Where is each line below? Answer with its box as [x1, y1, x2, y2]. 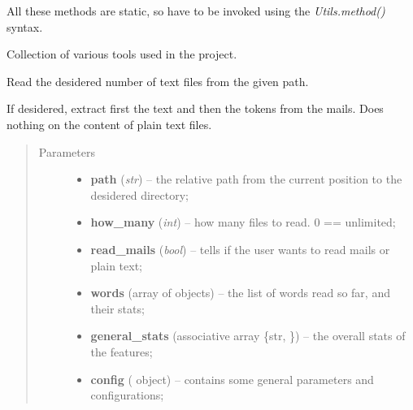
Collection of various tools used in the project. [7, 45, 237, 63]
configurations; [90, 386, 164, 404]
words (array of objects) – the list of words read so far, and [90, 284, 390, 301]
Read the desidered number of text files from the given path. [7, 72, 309, 89]
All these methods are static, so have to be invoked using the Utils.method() [7, 2, 385, 19]
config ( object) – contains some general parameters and [90, 370, 374, 387]
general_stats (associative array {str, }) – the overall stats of [90, 327, 406, 344]
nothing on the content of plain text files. [7, 115, 212, 132]
